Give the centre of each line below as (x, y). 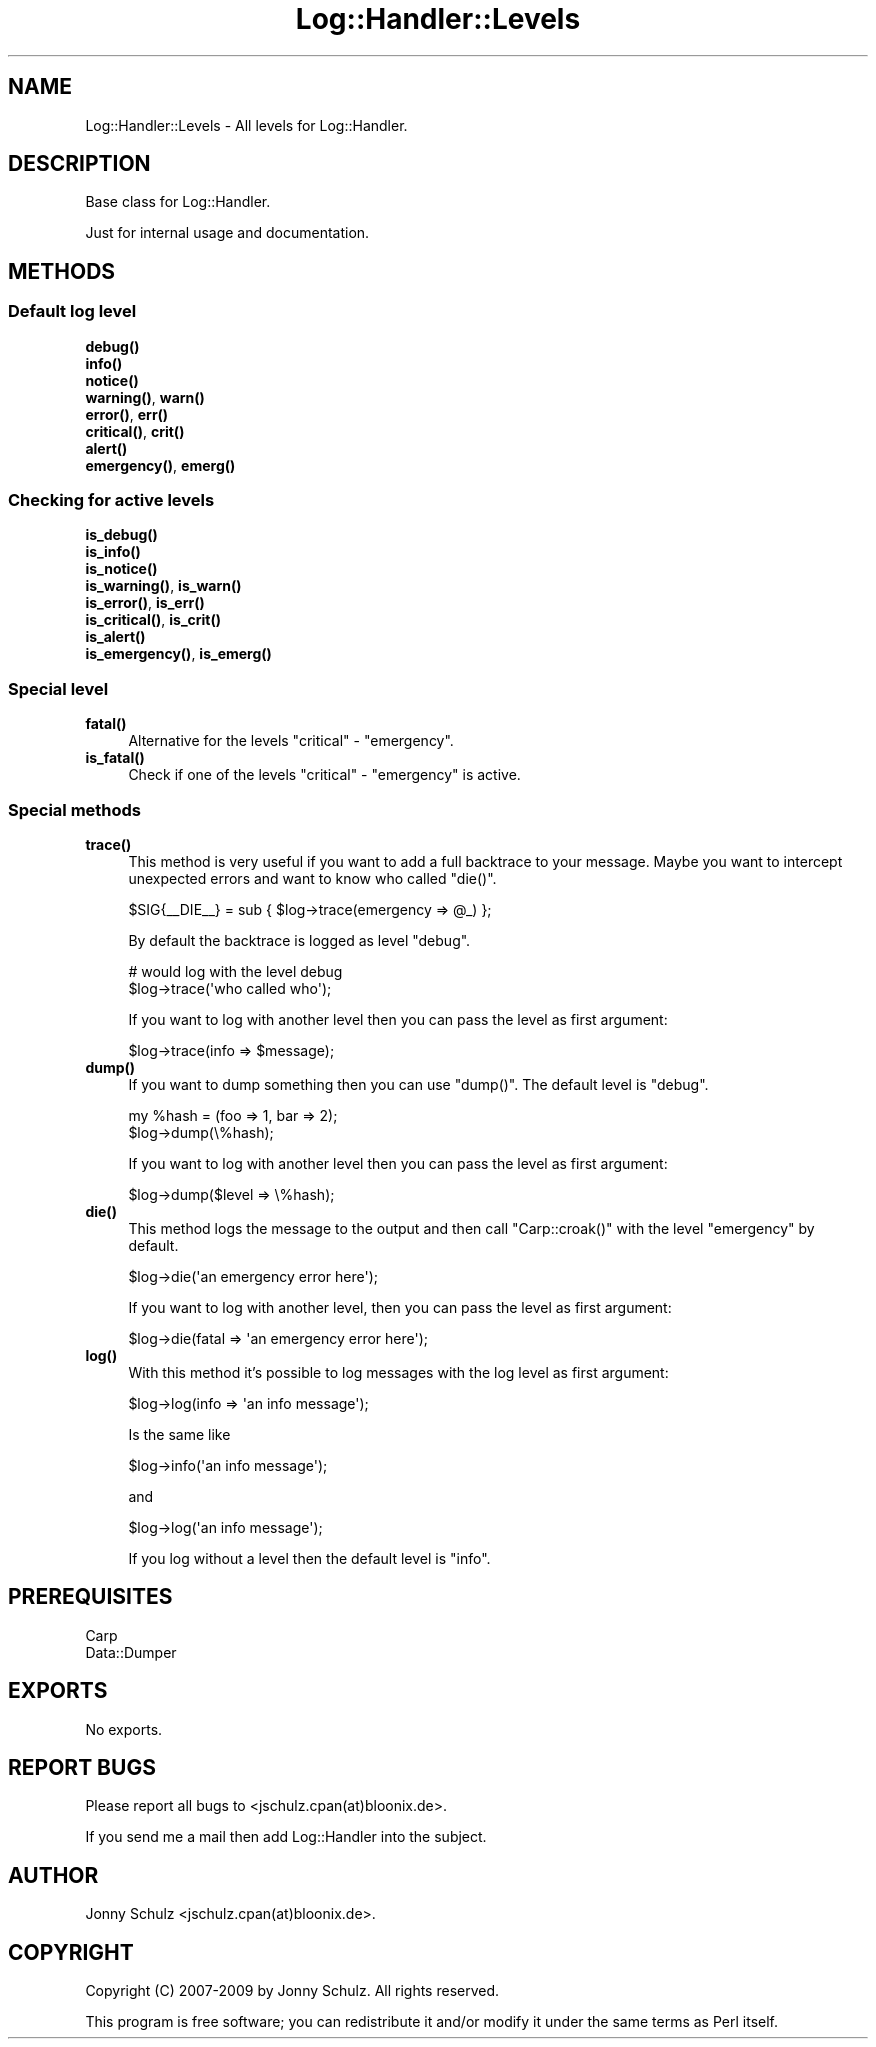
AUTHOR (53, 1875)
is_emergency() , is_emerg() (178, 654)
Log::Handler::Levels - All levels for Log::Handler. (246, 125)
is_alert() (115, 637)
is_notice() (121, 569)
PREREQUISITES (90, 1597)
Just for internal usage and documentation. (227, 233)
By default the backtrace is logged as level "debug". (299, 940)
